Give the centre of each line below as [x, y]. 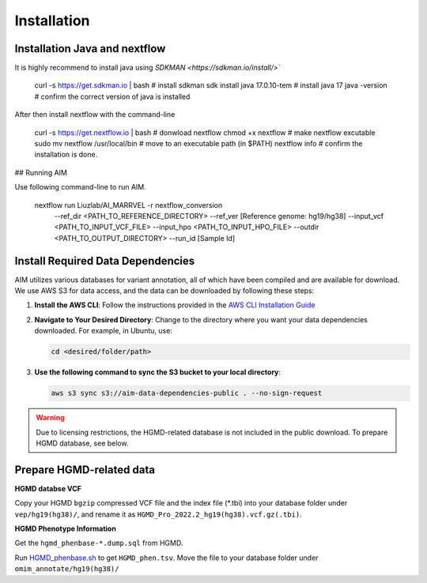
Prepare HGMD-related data [85, 470]
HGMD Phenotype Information [65, 528]
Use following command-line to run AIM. [80, 187]
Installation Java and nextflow [90, 49]
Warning [50, 418]
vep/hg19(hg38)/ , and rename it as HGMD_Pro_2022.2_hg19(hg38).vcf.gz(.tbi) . [158, 514]
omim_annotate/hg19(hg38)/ [67, 569]
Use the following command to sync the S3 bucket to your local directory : [157, 372]
